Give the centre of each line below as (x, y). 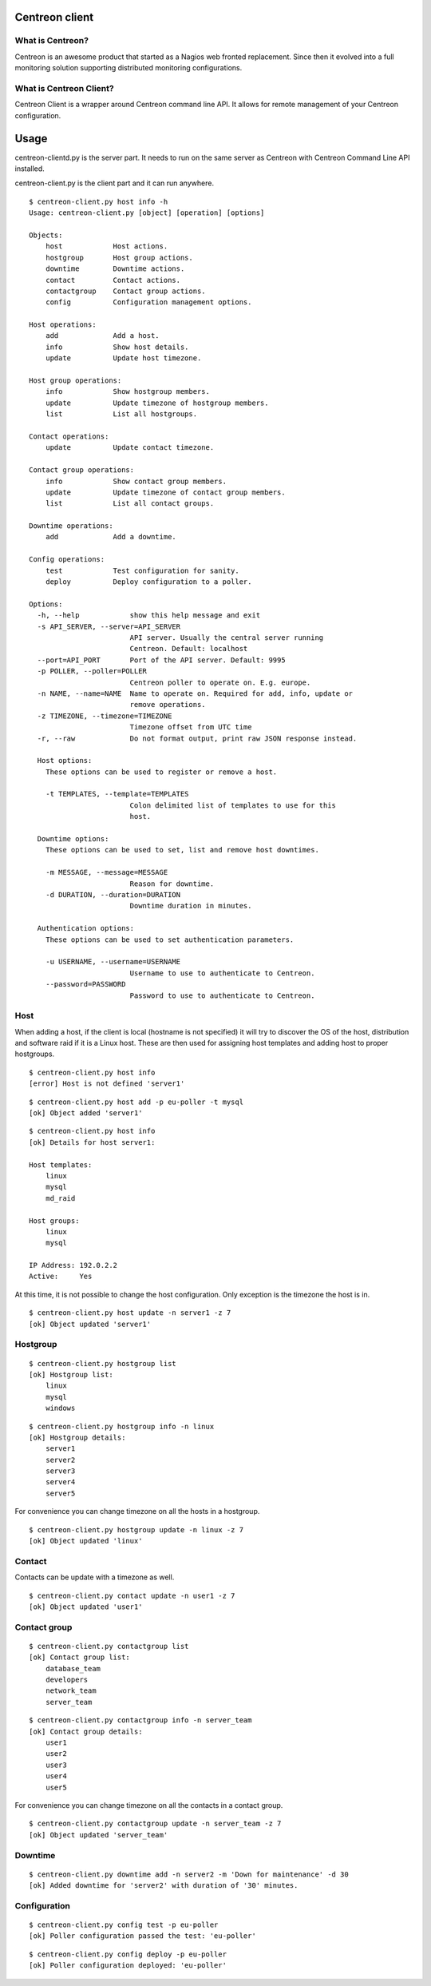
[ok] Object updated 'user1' (86, 1607)
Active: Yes (61, 1277)
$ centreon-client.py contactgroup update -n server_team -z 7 (155, 1824)
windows (60, 1408)
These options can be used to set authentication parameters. (170, 939)
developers (67, 1680)
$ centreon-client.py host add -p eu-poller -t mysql (136, 1102)
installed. (30, 169)
